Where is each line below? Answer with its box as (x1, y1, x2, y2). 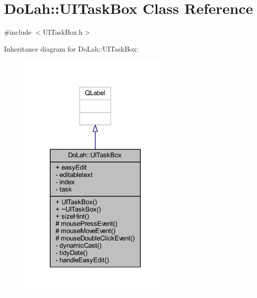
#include (4, 27, 32, 37)
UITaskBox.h (43, 27, 83, 37)
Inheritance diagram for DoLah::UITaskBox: (4, 43, 138, 54)
